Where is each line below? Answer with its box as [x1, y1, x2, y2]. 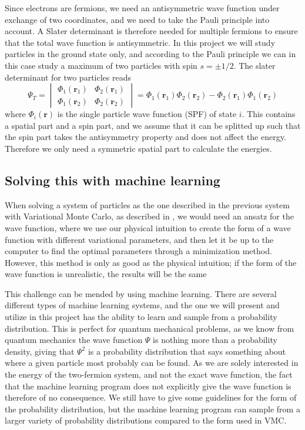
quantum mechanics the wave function [5, 334, 143, 346]
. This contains [242, 108, 296, 120]
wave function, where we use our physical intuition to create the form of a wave [5, 221, 291, 234]
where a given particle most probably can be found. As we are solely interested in [5, 356, 299, 369]
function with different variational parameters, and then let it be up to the [5, 233, 274, 245]
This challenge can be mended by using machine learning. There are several [5, 287, 277, 299]
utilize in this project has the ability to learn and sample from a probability [5, 311, 277, 323]
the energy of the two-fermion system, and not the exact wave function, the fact [5, 368, 293, 381]
